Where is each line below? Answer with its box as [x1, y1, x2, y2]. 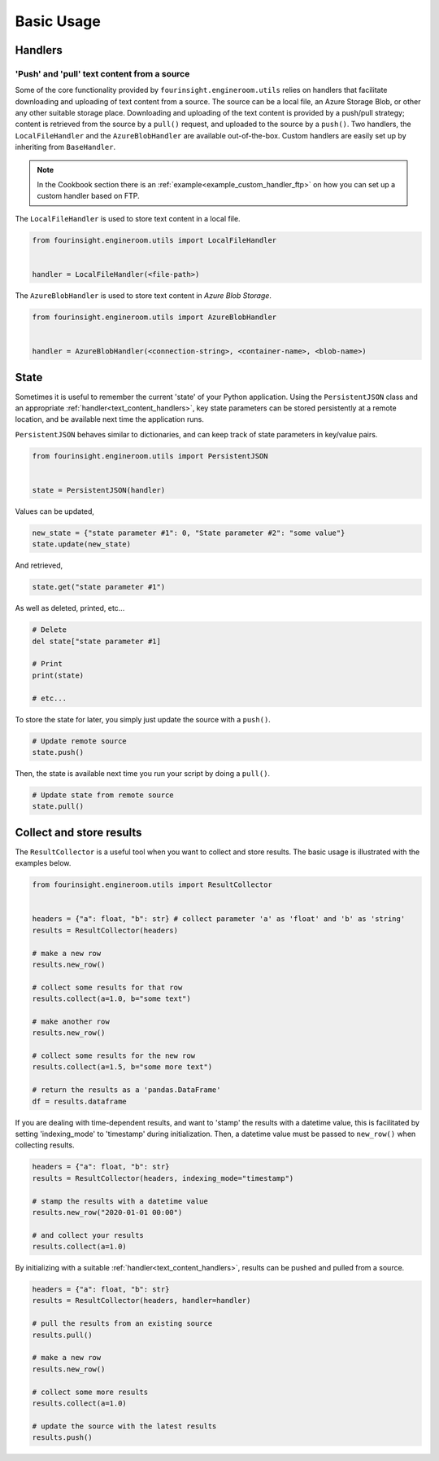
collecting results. [15, 1140, 75, 1150]
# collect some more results [32, 1387, 149, 1397]
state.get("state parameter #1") [32, 582, 166, 592]
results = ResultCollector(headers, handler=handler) [32, 1296, 251, 1305]
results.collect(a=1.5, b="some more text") [32, 1063, 213, 1072]
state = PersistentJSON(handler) [32, 485, 166, 494]
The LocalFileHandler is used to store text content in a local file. [15, 213, 241, 223]
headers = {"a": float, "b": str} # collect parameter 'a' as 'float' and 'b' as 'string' [32, 915, 406, 924]
